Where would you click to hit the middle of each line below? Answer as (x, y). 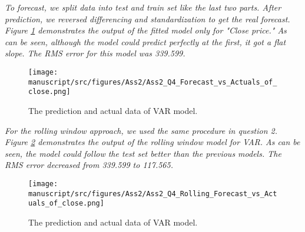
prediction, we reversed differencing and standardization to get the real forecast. (147, 19)
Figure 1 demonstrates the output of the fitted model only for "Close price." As (146, 30)
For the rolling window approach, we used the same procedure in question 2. (141, 130)
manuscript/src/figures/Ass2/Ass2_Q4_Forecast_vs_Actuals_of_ (153, 82)
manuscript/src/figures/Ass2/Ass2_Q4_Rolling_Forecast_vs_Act (153, 194)
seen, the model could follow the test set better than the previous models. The (143, 153)
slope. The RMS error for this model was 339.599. (95, 53)
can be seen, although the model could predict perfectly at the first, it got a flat (145, 41)
